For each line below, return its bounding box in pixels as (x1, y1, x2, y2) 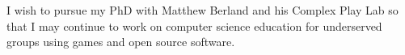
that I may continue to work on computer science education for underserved (6, 17, 382, 34)
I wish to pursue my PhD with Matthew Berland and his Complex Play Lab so (6, 2, 399, 18)
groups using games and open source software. (6, 33, 235, 50)
